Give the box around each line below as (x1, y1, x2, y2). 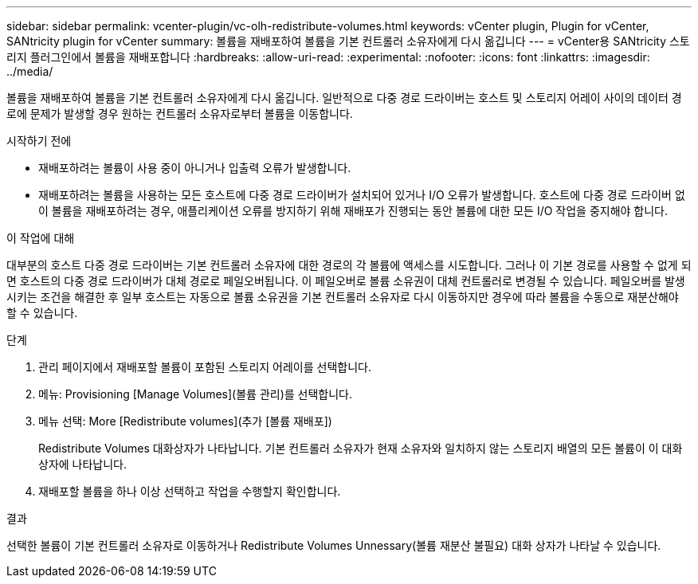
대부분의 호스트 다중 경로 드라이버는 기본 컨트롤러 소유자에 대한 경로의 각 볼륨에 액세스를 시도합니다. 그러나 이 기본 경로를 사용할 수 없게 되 (6, 258, 692, 272)
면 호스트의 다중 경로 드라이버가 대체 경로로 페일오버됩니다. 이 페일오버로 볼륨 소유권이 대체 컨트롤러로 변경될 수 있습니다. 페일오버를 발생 (6, 274, 685, 288)
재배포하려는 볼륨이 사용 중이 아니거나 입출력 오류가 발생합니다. (38, 161, 351, 174)
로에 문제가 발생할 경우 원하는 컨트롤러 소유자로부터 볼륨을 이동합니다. (6, 107, 353, 120)
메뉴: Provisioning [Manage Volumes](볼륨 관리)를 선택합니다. (38, 387, 353, 401)
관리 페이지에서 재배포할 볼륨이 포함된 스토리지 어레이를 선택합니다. (38, 360, 371, 374)
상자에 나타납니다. (38, 457, 127, 471)
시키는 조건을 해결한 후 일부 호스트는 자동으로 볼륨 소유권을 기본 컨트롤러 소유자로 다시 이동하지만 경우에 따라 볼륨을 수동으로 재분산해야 (6, 290, 679, 304)
